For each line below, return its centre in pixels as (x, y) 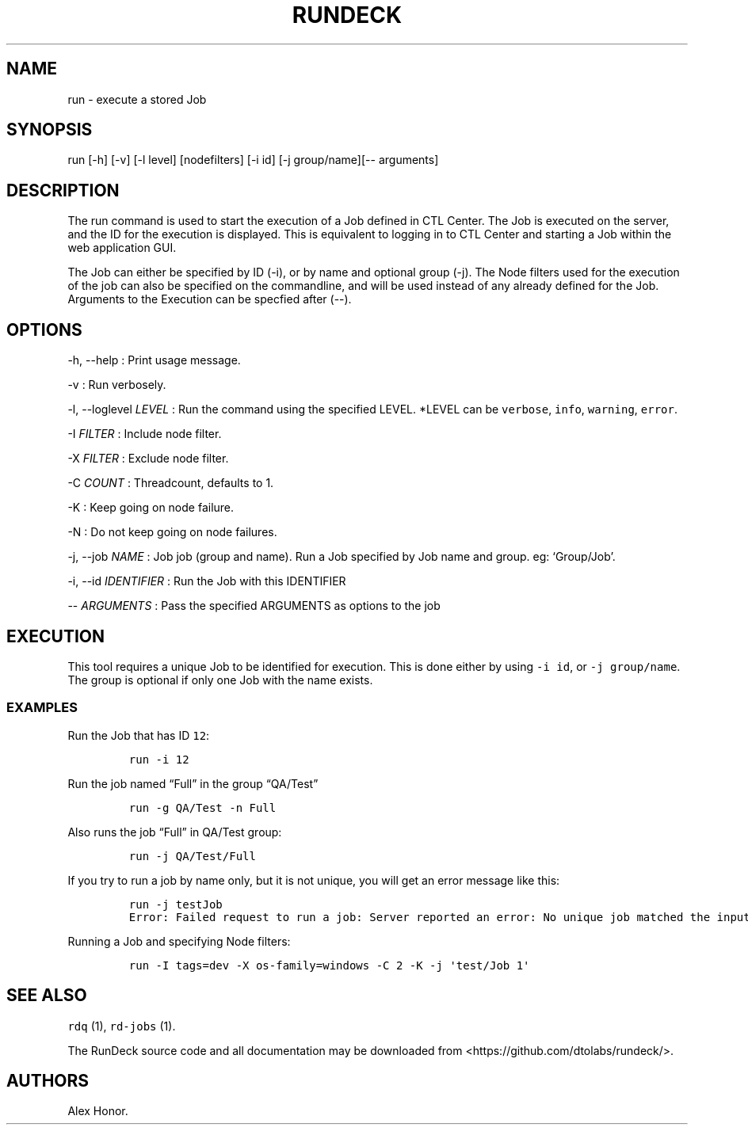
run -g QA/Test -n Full (202, 807)
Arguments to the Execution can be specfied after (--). (210, 299)
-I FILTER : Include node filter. (145, 434)
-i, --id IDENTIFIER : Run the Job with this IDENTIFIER (207, 581)
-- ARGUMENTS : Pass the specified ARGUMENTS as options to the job (254, 606)
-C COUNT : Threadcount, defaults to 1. (171, 483)
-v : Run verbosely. (117, 385)
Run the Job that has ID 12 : (139, 735)
